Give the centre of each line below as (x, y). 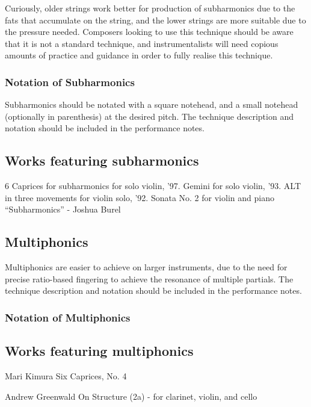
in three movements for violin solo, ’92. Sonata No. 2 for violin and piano (140, 197)
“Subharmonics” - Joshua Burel (63, 209)
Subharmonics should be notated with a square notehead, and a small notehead (152, 104)
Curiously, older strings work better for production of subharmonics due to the (150, 8)
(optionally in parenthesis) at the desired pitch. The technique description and (149, 116)
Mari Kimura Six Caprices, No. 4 (66, 375)
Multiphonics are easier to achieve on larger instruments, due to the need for (146, 267)
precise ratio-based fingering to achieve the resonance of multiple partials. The (149, 278)
